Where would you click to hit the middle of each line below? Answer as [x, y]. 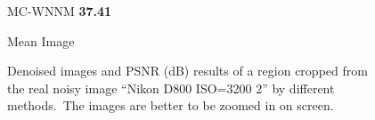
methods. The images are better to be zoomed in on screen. [171, 105]
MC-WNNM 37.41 [60, 11]
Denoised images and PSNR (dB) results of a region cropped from [187, 71]
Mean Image [41, 40]
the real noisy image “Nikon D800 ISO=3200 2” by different [171, 88]
